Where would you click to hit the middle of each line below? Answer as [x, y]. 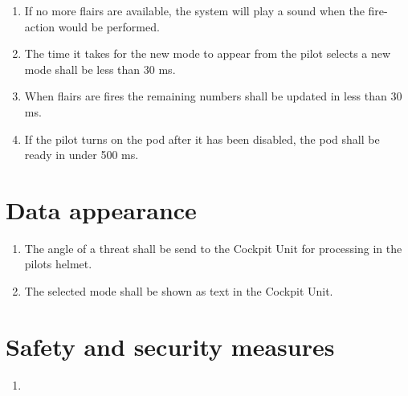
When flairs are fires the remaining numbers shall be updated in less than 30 [213, 96]
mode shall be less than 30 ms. [100, 69]
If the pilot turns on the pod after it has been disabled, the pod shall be [202, 139]
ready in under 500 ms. [82, 155]
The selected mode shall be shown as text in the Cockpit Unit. [179, 291]
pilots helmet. [58, 264]
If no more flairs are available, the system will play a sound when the [194, 10]
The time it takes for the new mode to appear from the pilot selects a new [208, 53]
